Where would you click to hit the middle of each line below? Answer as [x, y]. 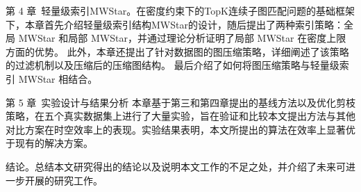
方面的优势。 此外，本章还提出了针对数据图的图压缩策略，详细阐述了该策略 [177, 51]
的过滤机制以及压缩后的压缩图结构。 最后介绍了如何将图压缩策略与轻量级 [173, 65]
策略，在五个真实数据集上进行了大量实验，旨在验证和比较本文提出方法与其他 [180, 116]
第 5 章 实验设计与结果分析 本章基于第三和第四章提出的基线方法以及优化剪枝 [180, 102]
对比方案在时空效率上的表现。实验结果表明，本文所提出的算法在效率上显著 [176, 129]
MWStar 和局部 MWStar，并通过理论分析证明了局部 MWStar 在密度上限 [182, 38]
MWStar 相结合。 [58, 78]
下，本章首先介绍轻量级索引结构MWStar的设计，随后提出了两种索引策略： [175, 24]
